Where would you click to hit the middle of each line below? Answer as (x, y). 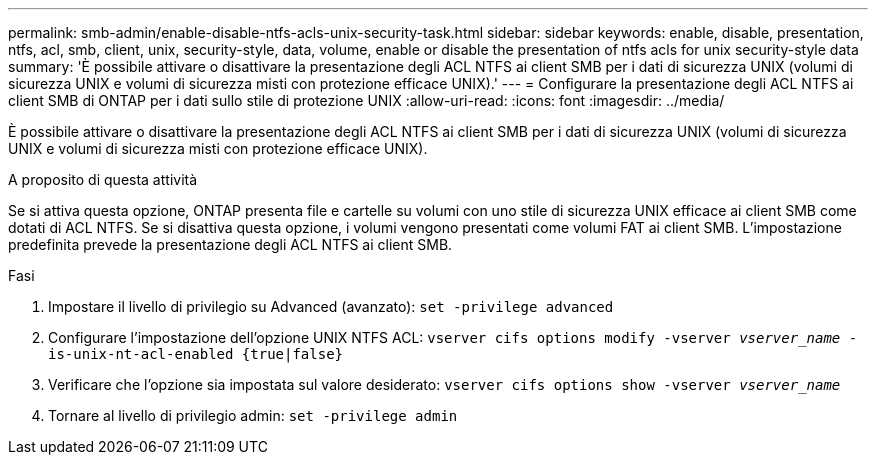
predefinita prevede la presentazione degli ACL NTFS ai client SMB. (230, 244)
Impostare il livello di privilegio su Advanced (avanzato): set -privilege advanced (331, 306)
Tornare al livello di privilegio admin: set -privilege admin (253, 415)
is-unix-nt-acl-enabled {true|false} (196, 354)
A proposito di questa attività (103, 179)
